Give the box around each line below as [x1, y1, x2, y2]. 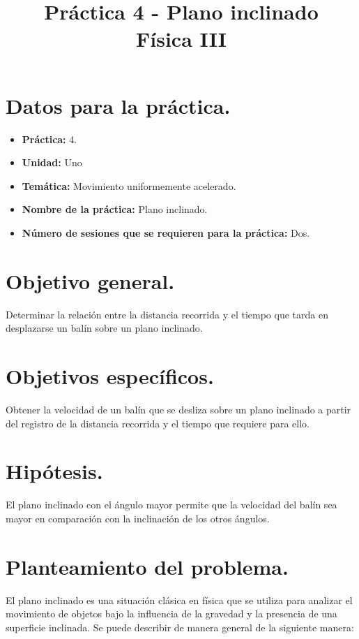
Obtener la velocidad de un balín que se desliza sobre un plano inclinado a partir [6, 402, 351, 416]
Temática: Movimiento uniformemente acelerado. [22, 178, 236, 193]
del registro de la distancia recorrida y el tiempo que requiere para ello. [6, 416, 310, 430]
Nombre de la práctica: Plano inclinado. [22, 202, 208, 216]
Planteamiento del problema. [6, 552, 289, 580]
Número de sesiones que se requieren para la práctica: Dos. [22, 225, 310, 240]
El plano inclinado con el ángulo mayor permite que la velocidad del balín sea [6, 497, 337, 512]
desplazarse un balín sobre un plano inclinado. [6, 321, 203, 335]
